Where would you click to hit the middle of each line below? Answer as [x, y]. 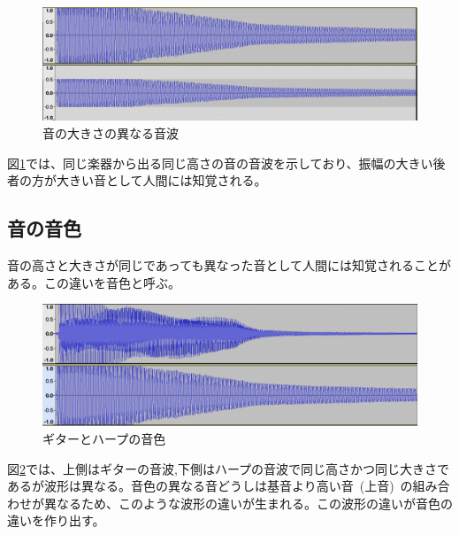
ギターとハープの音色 [104, 439]
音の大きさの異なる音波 [111, 132]
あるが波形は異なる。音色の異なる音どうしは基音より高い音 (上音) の [210, 486]
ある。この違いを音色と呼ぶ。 [94, 282]
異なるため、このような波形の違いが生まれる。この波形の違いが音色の [248, 503]
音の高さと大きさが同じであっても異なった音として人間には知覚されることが [229, 264]
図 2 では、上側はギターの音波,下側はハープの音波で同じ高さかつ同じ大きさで [229, 468]
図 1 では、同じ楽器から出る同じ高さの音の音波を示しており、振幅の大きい [220, 163]
